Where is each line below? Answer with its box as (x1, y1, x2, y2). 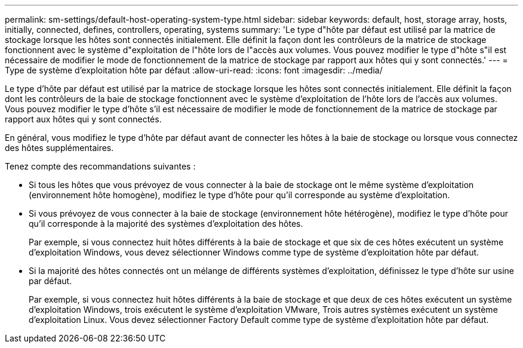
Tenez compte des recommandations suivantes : (5, 161, 196, 171)
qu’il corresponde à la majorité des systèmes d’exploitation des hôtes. (29, 218, 303, 229)
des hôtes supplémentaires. (5, 143, 114, 153)
